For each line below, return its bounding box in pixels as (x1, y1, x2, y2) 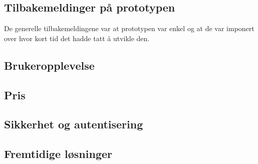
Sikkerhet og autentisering (4, 116, 143, 132)
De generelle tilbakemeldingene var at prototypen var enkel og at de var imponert (4, 23, 254, 34)
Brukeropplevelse (4, 57, 95, 73)
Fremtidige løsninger (4, 146, 112, 161)
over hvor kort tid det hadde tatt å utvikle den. (4, 33, 150, 43)
